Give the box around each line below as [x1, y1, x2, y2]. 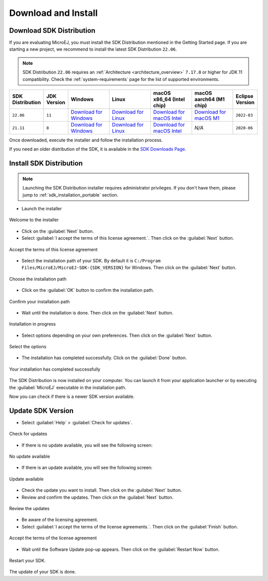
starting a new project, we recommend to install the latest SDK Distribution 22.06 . [9, 46, 177, 52]
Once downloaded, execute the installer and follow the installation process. [9, 137, 163, 143]
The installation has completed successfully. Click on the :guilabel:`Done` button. [21, 355, 187, 361]
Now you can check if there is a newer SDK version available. [9, 393, 135, 399]
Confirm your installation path [9, 298, 70, 305]
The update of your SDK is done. [9, 569, 76, 575]
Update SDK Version [9, 406, 74, 415]
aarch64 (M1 [194, 96, 225, 103]
